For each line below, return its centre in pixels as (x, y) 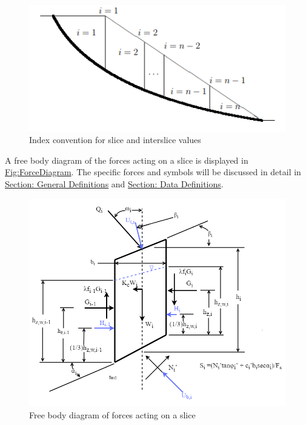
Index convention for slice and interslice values (115, 140)
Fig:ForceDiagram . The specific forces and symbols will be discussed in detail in (153, 172)
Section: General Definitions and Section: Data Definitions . (114, 184)
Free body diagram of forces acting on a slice (112, 414)
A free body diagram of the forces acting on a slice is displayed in (127, 160)
